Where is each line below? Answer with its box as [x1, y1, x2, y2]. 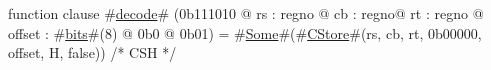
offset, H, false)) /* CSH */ [8, 42, 177, 63]
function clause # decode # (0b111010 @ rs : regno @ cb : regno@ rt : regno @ [8, 3, 484, 23]
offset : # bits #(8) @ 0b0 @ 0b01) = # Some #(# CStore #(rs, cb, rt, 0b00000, [8, 22, 482, 43]
